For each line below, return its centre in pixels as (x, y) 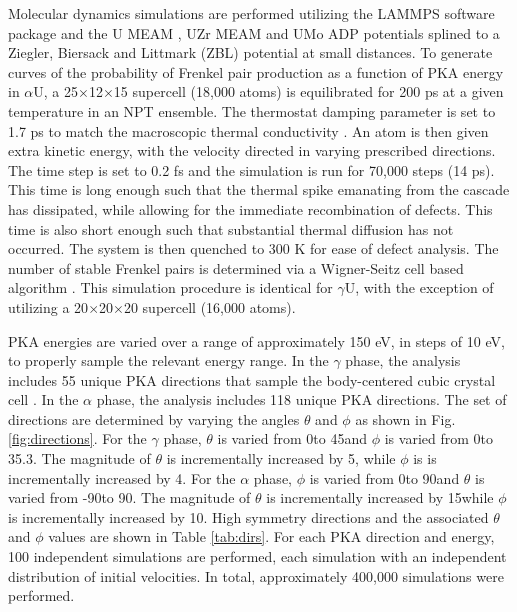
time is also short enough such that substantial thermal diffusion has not (231, 228)
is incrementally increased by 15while (380, 497)
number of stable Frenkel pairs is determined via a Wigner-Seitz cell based (236, 267)
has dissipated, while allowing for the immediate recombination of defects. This (250, 208)
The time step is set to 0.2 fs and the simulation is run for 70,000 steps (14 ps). (251, 169)
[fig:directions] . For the (77, 438)
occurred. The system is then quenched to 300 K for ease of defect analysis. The (253, 248)
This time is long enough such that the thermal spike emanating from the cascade (259, 189)
